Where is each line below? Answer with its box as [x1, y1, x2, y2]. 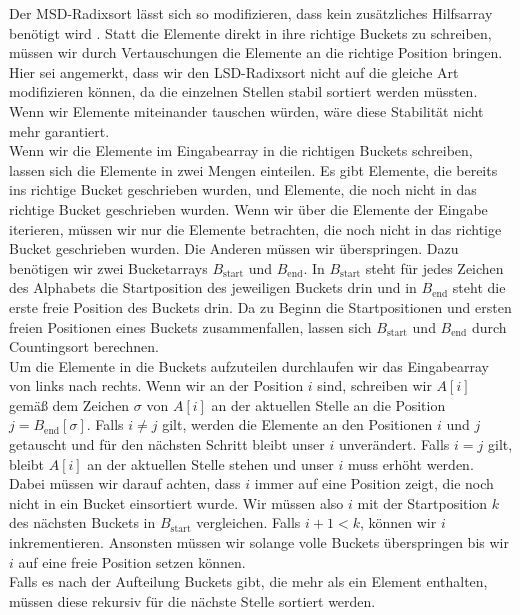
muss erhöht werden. [347, 453, 474, 474]
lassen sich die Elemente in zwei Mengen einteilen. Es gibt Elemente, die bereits [9, 159, 498, 180]
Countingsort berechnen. [9, 336, 159, 357]
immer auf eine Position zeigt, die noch [254, 473, 494, 494]
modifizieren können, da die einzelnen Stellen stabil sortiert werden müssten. [9, 81, 478, 102]
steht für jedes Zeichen [365, 257, 504, 278]
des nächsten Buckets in [9, 512, 156, 533]
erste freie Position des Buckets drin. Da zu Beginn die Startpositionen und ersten [9, 296, 512, 317]
